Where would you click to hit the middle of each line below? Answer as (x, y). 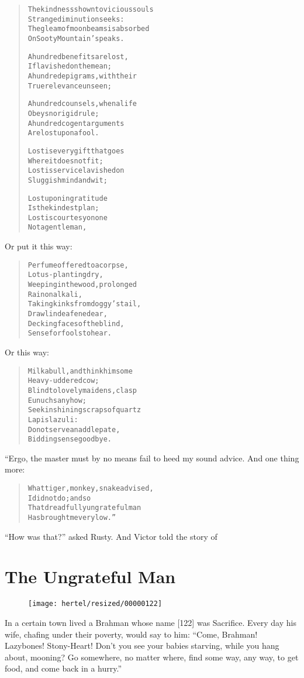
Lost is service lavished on (76, 171)
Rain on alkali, (55, 294)
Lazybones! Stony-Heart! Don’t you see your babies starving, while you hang (142, 646)
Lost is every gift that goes (76, 151)
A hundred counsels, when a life (82, 104)
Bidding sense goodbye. (70, 439)
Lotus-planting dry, (65, 275)
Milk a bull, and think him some (80, 371)
